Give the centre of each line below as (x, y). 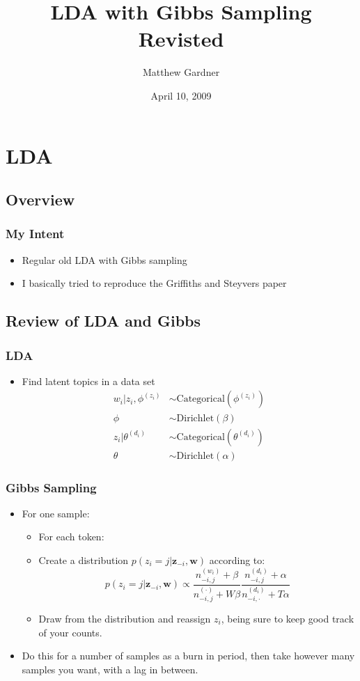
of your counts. (70, 632)
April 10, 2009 (181, 95)
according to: (237, 560)
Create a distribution (84, 560)
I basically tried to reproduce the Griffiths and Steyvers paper (154, 283)
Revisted (181, 39)
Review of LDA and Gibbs (103, 321)
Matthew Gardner (181, 72)
